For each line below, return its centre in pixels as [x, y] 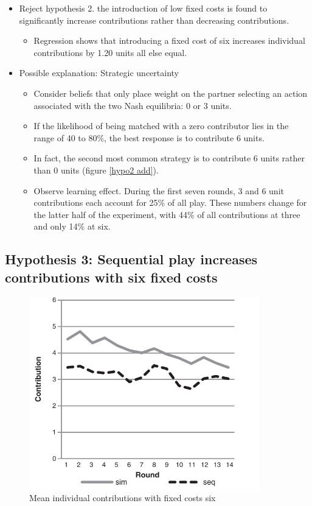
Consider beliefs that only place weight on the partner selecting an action [171, 93]
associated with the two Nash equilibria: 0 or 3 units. [133, 105]
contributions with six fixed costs [111, 277]
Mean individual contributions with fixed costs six [123, 498]
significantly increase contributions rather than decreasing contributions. [154, 20]
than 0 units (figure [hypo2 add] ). [96, 170]
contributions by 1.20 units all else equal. [110, 52]
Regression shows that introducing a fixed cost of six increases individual [169, 40]
